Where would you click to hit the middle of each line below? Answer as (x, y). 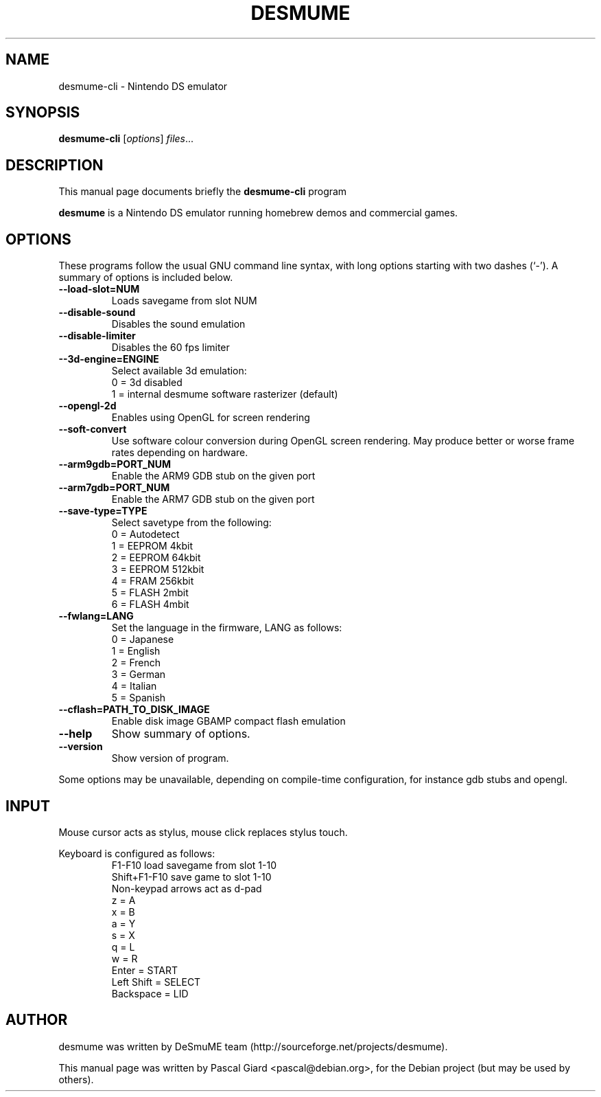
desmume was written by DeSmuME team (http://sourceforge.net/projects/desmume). (253, 1046)
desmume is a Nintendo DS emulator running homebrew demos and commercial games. (258, 213)
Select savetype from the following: (191, 523)
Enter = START (144, 970)
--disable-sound (97, 313)
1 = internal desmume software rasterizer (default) (225, 394)
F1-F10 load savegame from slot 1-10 (194, 865)
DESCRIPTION (55, 165)
